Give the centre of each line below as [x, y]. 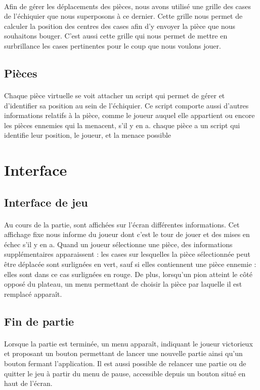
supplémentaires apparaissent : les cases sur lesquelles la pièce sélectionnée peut [127, 254]
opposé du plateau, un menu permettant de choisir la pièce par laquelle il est [123, 284]
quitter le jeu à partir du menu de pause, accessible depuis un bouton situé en [125, 373]
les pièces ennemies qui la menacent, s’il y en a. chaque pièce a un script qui [122, 125]
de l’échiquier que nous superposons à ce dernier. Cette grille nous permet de [123, 16]
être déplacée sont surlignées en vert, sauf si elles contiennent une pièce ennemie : [130, 264]
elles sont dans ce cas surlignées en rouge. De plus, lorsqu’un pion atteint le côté [128, 274]
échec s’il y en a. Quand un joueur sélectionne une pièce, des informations [118, 244]
